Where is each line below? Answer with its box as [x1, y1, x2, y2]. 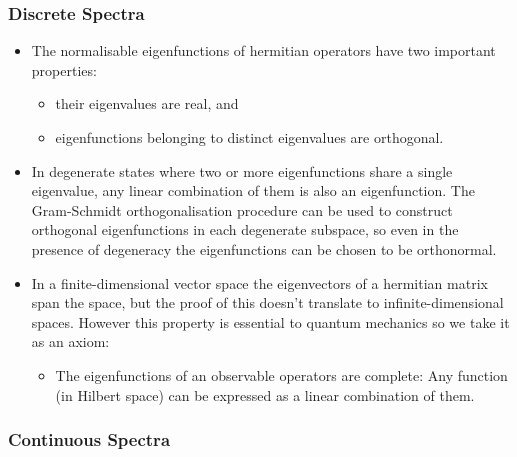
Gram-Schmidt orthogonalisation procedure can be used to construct [31, 199, 453, 220]
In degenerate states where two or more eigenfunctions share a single [31, 160, 453, 181]
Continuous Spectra [8, 427, 171, 452]
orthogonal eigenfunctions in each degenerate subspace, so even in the [31, 219, 459, 240]
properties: [31, 59, 97, 80]
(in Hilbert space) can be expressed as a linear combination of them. [55, 384, 475, 405]
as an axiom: [31, 331, 110, 352]
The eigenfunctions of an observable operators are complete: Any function [55, 364, 508, 385]
